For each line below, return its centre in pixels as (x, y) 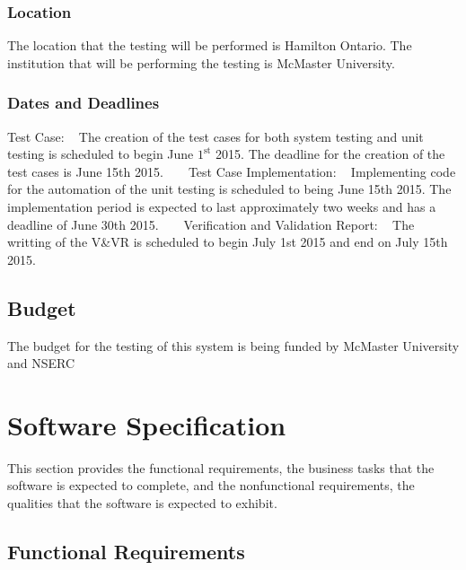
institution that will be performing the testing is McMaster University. (201, 62)
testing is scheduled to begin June (101, 154)
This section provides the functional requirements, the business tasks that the (221, 467)
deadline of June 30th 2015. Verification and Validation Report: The (211, 224)
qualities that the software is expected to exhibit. (142, 503)
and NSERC (41, 363)
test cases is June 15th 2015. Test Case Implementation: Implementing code (232, 171)
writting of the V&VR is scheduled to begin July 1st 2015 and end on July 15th (228, 242)
